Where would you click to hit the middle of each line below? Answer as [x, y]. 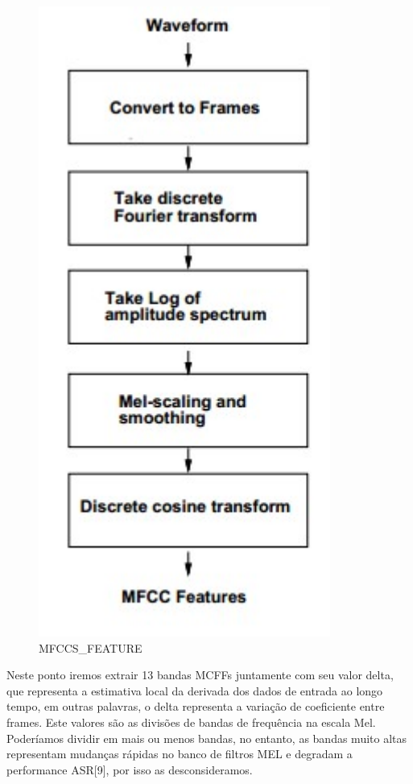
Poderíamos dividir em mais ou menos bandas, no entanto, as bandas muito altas [207, 738]
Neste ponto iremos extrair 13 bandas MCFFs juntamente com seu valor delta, [200, 675]
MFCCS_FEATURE [91, 647]
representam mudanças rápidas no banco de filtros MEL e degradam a [180, 754]
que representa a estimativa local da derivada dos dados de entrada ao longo [195, 690]
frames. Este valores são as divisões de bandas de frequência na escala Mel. [191, 722]
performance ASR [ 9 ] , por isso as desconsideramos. [130, 769]
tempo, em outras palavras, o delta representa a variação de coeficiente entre [196, 706]
